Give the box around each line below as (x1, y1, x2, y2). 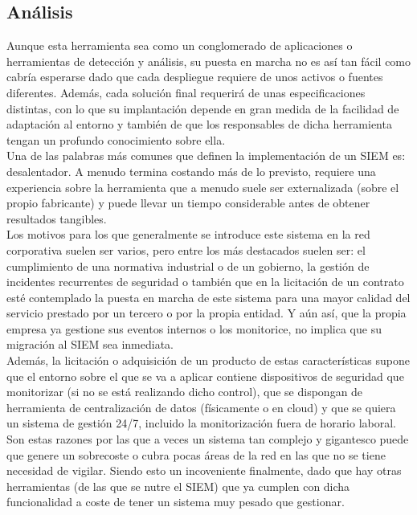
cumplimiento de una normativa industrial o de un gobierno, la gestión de (6, 257, 370, 274)
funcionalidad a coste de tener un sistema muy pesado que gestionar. (6, 493, 345, 510)
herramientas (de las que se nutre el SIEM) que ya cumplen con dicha (6, 477, 350, 494)
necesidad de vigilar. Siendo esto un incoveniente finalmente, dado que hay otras (6, 462, 402, 479)
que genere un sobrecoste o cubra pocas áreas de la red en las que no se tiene (6, 446, 386, 463)
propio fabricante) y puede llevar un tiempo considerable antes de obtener (6, 194, 370, 211)
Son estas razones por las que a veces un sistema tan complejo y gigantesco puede (6, 431, 409, 448)
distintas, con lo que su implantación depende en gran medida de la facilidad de (6, 100, 399, 116)
